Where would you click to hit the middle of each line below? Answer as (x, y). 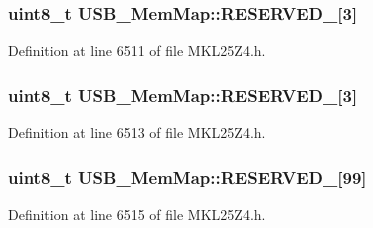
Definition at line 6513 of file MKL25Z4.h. (137, 132)
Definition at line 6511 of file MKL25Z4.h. (137, 50)
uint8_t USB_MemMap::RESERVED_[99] (187, 176)
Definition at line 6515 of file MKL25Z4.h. (137, 213)
